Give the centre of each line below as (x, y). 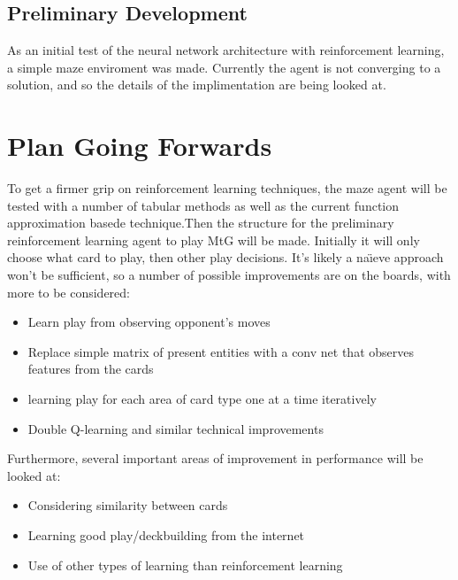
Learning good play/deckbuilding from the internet (166, 535)
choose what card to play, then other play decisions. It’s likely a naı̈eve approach (225, 257)
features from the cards (91, 369)
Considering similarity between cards (128, 505)
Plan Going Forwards (140, 146)
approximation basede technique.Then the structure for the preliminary (201, 223)
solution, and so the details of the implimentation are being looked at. (197, 85)
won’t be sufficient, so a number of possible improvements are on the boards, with (229, 275)
